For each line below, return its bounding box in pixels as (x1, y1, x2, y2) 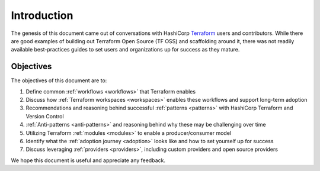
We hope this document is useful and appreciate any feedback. (11, 157, 166, 164)
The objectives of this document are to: (11, 77, 107, 84)
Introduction (11, 9, 73, 22)
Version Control (25, 112, 65, 120)
